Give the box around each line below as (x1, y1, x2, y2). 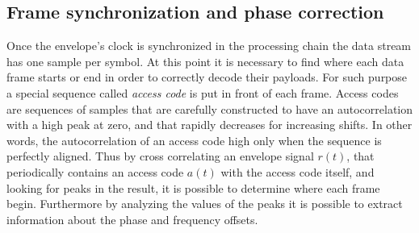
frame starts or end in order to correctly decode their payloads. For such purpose (6, 69, 408, 85)
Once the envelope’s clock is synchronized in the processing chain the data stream (6, 37, 412, 54)
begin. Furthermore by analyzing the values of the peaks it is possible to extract (6, 195, 403, 212)
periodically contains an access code (6, 163, 184, 180)
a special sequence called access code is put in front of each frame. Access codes (6, 84, 399, 101)
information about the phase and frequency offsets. (6, 210, 258, 227)
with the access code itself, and (220, 163, 375, 180)
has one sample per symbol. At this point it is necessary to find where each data (6, 52, 404, 69)
